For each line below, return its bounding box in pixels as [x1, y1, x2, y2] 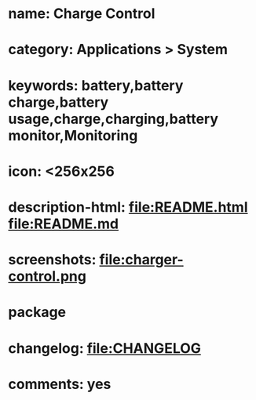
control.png [8, 267, 86, 285]
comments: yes [8, 375, 112, 393]
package [8, 304, 67, 322]
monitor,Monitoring [8, 126, 138, 144]
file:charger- [99, 251, 184, 269]
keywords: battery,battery [8, 76, 184, 94]
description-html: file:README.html [8, 198, 248, 216]
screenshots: [8, 251, 97, 269]
